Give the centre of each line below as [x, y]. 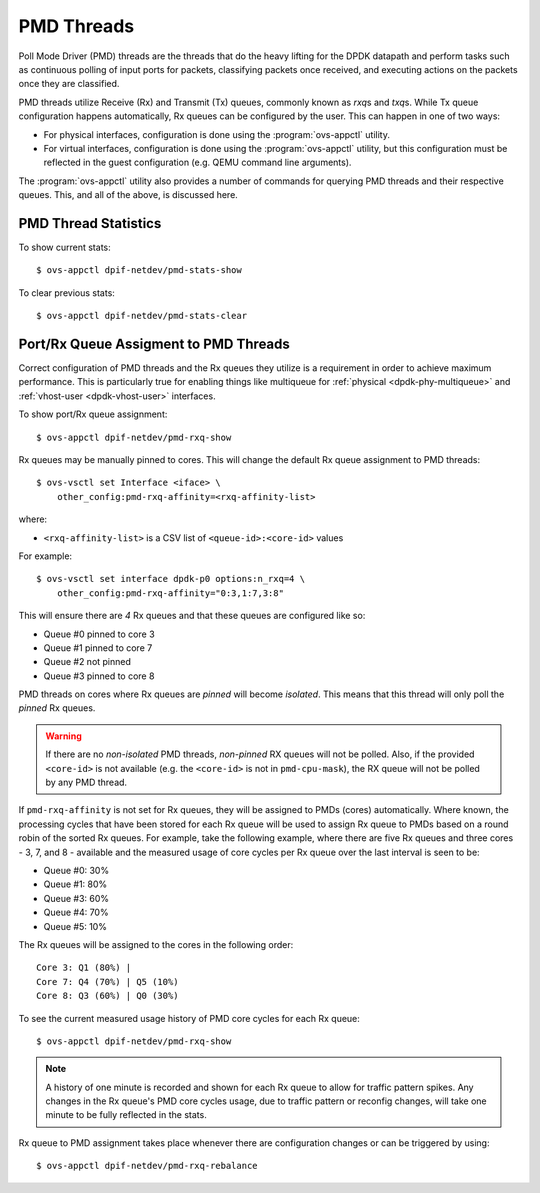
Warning [63, 736]
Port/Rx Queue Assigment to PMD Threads [154, 343]
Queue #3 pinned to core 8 [99, 676]
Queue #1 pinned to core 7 [98, 647]
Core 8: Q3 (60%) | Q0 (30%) [107, 996]
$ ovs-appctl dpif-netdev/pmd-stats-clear [142, 316]
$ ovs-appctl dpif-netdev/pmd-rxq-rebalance [147, 1166]
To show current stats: [64, 247]
